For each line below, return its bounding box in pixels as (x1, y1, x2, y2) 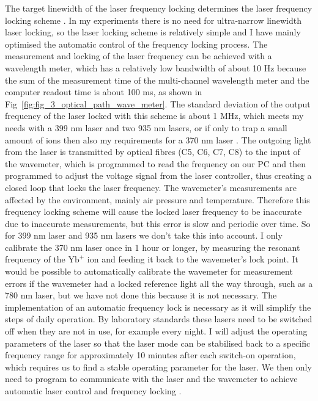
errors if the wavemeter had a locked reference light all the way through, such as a (5, 276, 313, 289)
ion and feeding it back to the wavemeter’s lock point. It (87, 253, 298, 266)
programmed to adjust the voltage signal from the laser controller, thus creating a (5, 169, 312, 182)
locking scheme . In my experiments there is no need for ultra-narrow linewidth (5, 13, 302, 26)
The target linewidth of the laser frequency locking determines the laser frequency (5, 2, 312, 14)
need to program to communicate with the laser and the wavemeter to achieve (5, 372, 298, 385)
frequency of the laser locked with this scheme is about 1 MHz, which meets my (5, 109, 304, 122)
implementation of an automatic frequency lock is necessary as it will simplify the (5, 300, 311, 313)
